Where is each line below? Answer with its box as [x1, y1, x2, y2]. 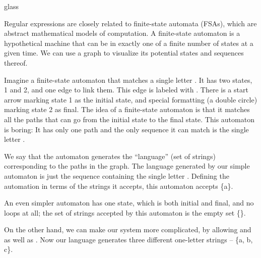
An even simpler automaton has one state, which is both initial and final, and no [4, 197, 254, 208]
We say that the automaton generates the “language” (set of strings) [4, 150, 216, 161]
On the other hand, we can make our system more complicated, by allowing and [4, 224, 251, 235]
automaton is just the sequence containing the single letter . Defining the [4, 170, 229, 181]
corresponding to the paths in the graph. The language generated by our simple [4, 161, 250, 171]
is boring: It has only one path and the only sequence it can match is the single [4, 124, 249, 134]
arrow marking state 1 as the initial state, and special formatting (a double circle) [4, 94, 257, 105]
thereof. [4, 57, 28, 68]
